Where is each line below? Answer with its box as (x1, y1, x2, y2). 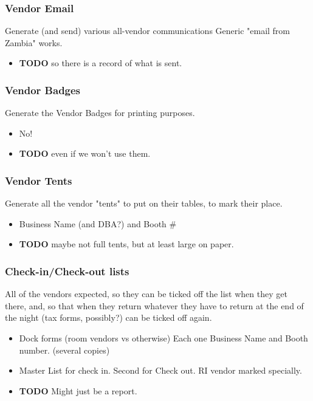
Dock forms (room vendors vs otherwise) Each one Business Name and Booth (19, 332, 308, 344)
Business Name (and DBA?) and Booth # (19, 217, 177, 230)
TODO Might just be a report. (19, 384, 137, 397)
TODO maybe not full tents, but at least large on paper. (19, 238, 234, 250)
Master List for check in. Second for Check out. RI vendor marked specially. (19, 364, 302, 377)
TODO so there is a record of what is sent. (19, 57, 182, 69)
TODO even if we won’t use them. (19, 147, 151, 160)
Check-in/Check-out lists (5, 263, 129, 278)
